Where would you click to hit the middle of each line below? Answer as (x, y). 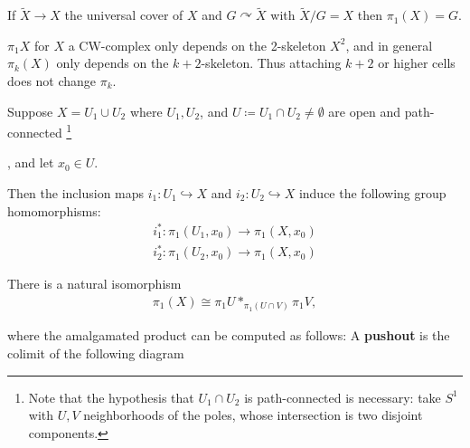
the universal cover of (124, 15)
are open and (365, 111)
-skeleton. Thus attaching (271, 63)
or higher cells (417, 63)
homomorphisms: (54, 210)
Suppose (30, 111)
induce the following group (372, 193)
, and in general (389, 45)
